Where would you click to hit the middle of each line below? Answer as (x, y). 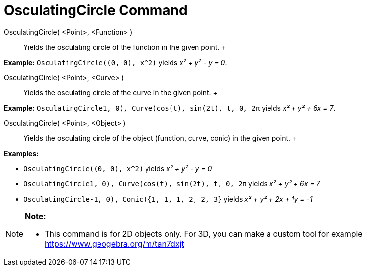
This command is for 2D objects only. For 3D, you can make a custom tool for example (204, 234)
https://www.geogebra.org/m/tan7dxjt (114, 243)
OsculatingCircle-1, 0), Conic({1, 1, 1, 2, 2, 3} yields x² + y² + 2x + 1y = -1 (168, 199)
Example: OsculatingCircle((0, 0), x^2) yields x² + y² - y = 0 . (116, 62)
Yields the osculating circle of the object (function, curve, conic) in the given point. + (160, 138)
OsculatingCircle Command (96, 10)
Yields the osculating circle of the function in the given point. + (125, 47)
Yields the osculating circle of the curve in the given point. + (121, 92)
